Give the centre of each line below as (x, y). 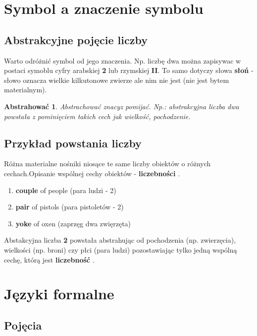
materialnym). (26, 90)
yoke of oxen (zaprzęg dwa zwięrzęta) (73, 223)
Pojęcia (23, 325)
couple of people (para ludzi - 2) (66, 190)
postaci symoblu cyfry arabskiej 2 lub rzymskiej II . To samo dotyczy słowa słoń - (129, 70)
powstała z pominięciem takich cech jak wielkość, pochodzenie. (97, 116)
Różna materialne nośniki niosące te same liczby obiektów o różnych (107, 164)
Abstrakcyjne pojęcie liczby (76, 39)
